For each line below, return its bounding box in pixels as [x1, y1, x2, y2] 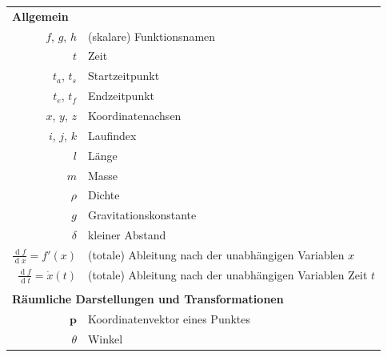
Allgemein [12, 7, 69, 24]
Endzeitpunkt [87, 87, 155, 104]
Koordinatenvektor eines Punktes [87, 311, 251, 327]
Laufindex [87, 126, 137, 143]
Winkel [87, 330, 123, 347]
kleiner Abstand [87, 227, 166, 243]
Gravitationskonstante [87, 207, 197, 223]
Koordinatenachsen [87, 106, 182, 123]
